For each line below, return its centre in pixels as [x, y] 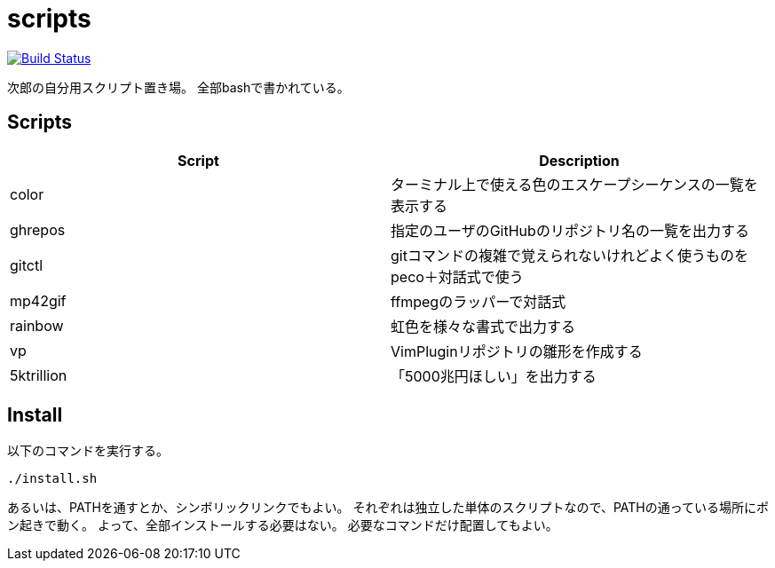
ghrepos [38, 229]
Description [579, 160]
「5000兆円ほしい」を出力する [494, 376]
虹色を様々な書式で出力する [483, 326]
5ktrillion [39, 375]
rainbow [37, 325]
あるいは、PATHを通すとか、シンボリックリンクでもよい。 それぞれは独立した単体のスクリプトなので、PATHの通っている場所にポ [388, 508]
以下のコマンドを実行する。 [88, 451]
